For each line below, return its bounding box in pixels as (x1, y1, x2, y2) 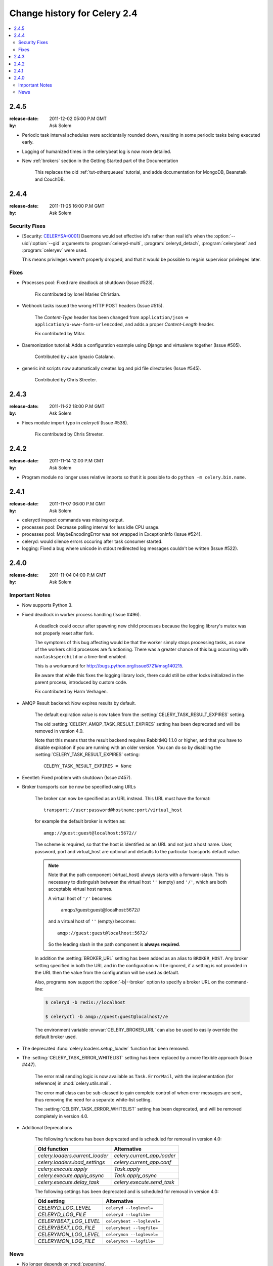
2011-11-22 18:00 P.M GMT (49, 403, 105, 409)
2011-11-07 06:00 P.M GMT (49, 500, 106, 506)
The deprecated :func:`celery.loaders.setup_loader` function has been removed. (22, 1045, 189, 1051)
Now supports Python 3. (22, 602, 73, 608)
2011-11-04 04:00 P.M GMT (49, 572, 106, 578)
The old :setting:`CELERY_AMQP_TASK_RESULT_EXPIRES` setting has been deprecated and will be (34, 721, 240, 727)
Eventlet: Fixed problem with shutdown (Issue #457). (22, 774, 132, 780)
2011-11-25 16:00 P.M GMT (49, 203, 105, 209)
